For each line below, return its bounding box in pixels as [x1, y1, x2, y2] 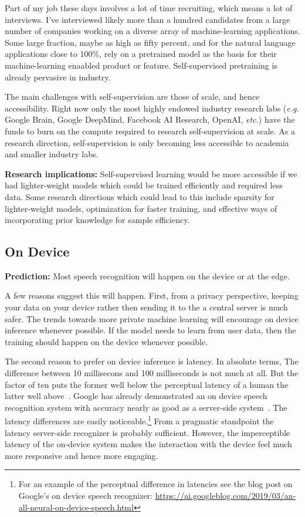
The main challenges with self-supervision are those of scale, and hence [5, 90, 260, 103]
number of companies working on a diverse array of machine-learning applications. [5, 25, 300, 37]
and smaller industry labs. [5, 148, 99, 160]
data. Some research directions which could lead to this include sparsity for [5, 190, 274, 202]
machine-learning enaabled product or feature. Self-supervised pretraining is [5, 59, 277, 71]
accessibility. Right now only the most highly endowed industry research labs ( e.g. [5, 102, 299, 114]
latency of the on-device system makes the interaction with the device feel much [5, 438, 292, 450]
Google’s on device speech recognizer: [18, 489, 152, 502]
